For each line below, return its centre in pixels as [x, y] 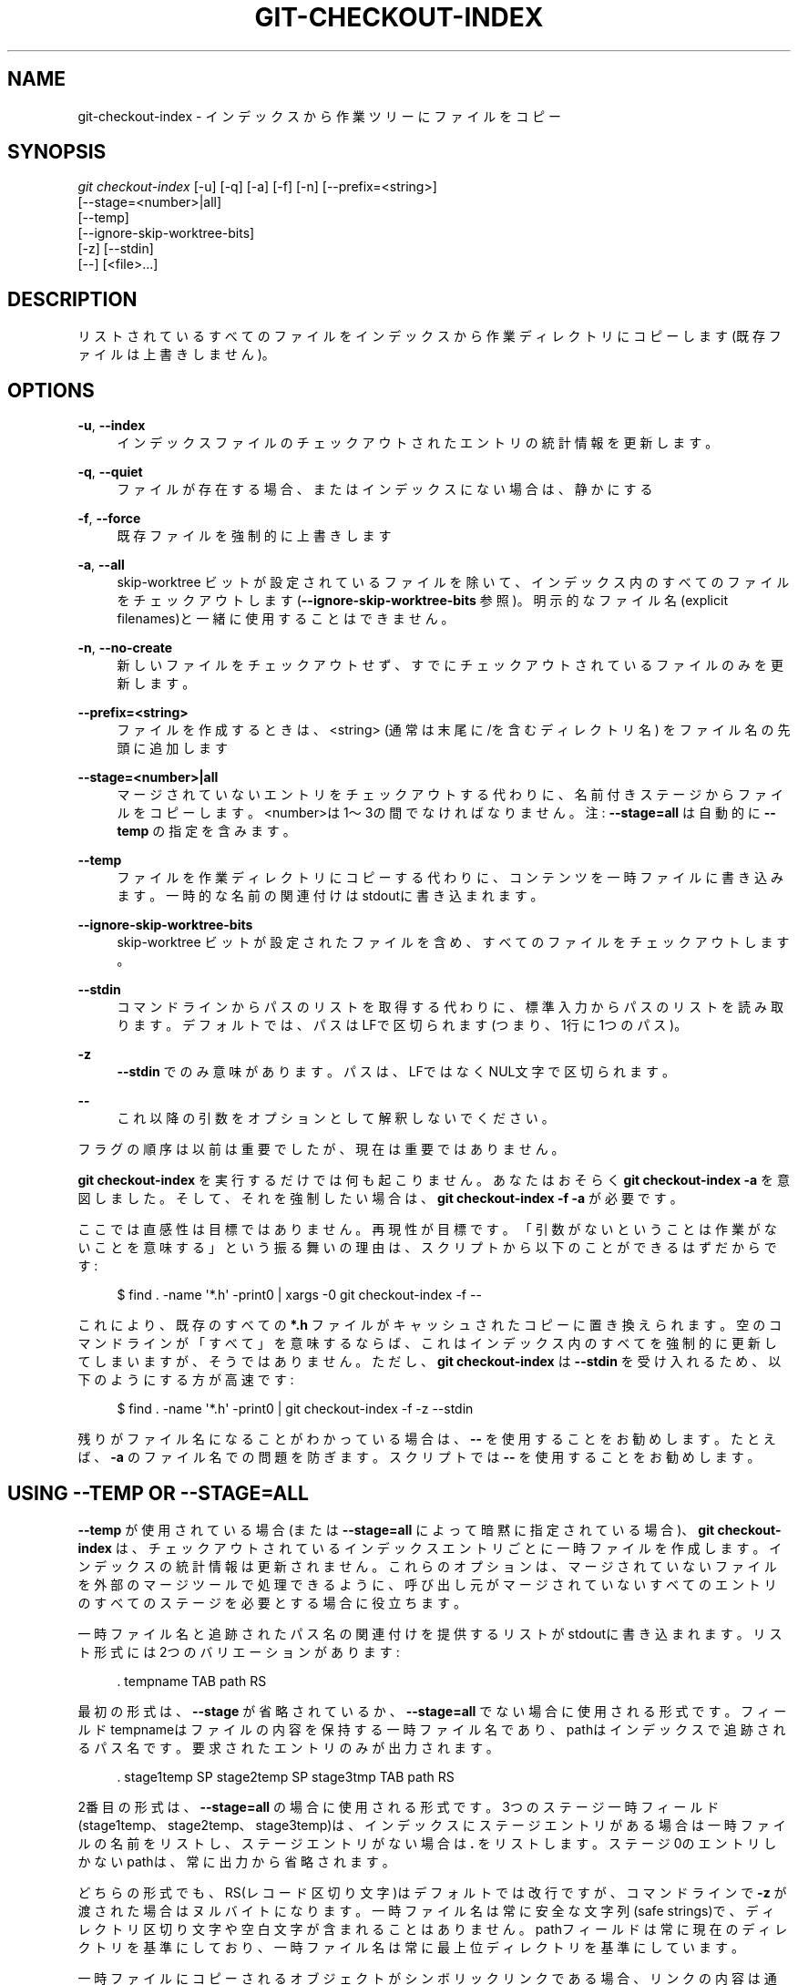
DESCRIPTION [72, 299]
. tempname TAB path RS [192, 1681]
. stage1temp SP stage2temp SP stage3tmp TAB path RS [286, 1776]
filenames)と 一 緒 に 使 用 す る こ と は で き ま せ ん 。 [286, 619]
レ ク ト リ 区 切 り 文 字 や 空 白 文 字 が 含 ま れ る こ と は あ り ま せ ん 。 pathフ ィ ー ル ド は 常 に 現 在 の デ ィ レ [433, 1928]
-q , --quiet [110, 472]
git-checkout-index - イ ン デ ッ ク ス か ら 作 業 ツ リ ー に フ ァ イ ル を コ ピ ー [320, 116]
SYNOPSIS [57, 152]
